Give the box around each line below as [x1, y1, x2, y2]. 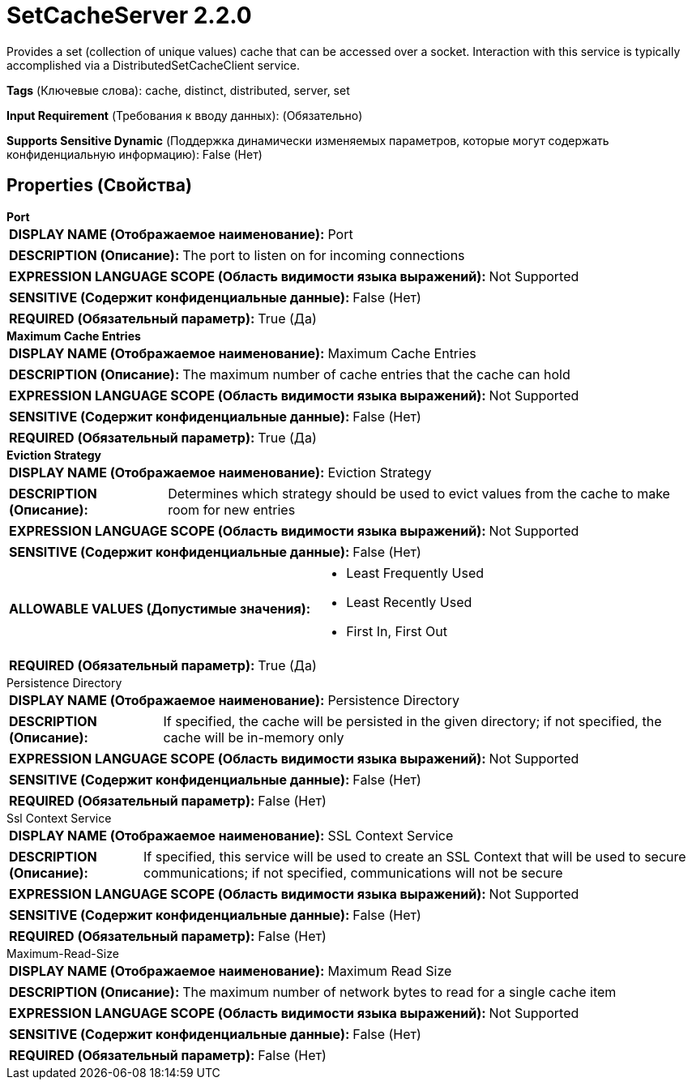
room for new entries [168, 501, 296, 518]
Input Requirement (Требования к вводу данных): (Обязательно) [6, 108, 363, 122]
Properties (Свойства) [6, 175, 192, 196]
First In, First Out [346, 622, 447, 639]
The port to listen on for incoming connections [182, 246, 465, 263]
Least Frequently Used [346, 564, 485, 581]
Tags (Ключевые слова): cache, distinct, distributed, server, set [6, 83, 350, 97]
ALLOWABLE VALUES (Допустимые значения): [9, 600, 311, 617]
